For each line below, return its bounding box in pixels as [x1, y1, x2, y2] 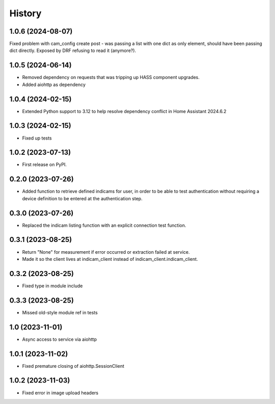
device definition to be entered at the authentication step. [22, 195, 143, 201]
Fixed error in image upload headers [22, 390, 99, 396]
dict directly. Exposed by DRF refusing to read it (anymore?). [9, 47, 136, 53]
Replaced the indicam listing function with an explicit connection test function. [22, 222, 186, 228]
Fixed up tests [22, 135, 52, 141]
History [9, 8, 42, 19]
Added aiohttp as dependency [22, 82, 86, 88]
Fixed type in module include [22, 283, 83, 289]
